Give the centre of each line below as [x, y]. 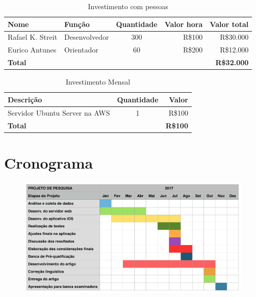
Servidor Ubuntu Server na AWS [59, 112]
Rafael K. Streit [33, 37]
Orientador [81, 50]
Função [77, 24]
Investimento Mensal [98, 82]
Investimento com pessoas [128, 6]
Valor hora [184, 24]
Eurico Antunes [32, 50]
